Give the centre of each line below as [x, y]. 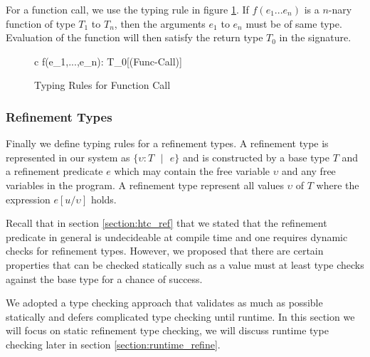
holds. [104, 199]
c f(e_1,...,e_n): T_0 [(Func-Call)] [108, 61]
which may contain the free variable [192, 171]
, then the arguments [160, 23]
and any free [308, 171]
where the [338, 185]
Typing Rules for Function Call [102, 85]
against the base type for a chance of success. [104, 278]
